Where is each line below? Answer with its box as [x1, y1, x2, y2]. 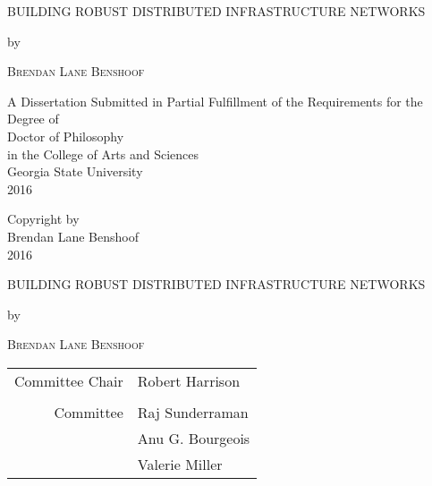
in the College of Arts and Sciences [7, 144, 199, 163]
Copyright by [7, 209, 80, 228]
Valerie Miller [137, 453, 223, 474]
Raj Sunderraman [137, 401, 249, 422]
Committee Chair [14, 370, 123, 391]
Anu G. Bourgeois [137, 427, 250, 448]
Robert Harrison [137, 370, 241, 391]
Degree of [7, 109, 59, 128]
